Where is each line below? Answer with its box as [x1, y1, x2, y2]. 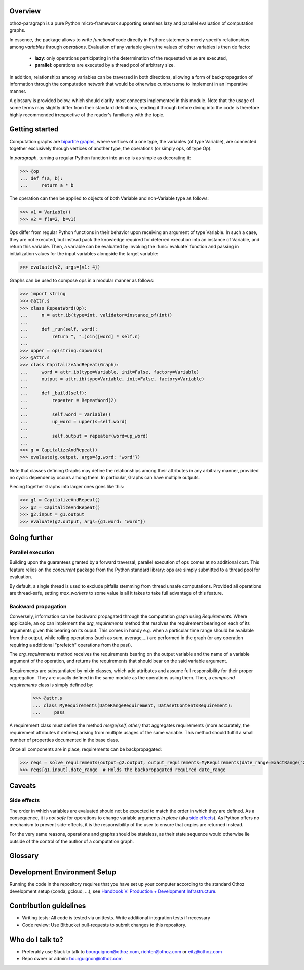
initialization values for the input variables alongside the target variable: [9, 250, 158, 256]
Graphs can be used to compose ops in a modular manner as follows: [9, 277, 155, 283]
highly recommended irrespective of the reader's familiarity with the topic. [9, 112, 165, 118]
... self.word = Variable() [20, 412, 111, 417]
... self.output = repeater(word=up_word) [20, 433, 149, 439]
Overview [9, 7, 41, 15]
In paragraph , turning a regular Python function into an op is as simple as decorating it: [9, 155, 191, 161]
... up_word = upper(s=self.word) [20, 419, 127, 424]
